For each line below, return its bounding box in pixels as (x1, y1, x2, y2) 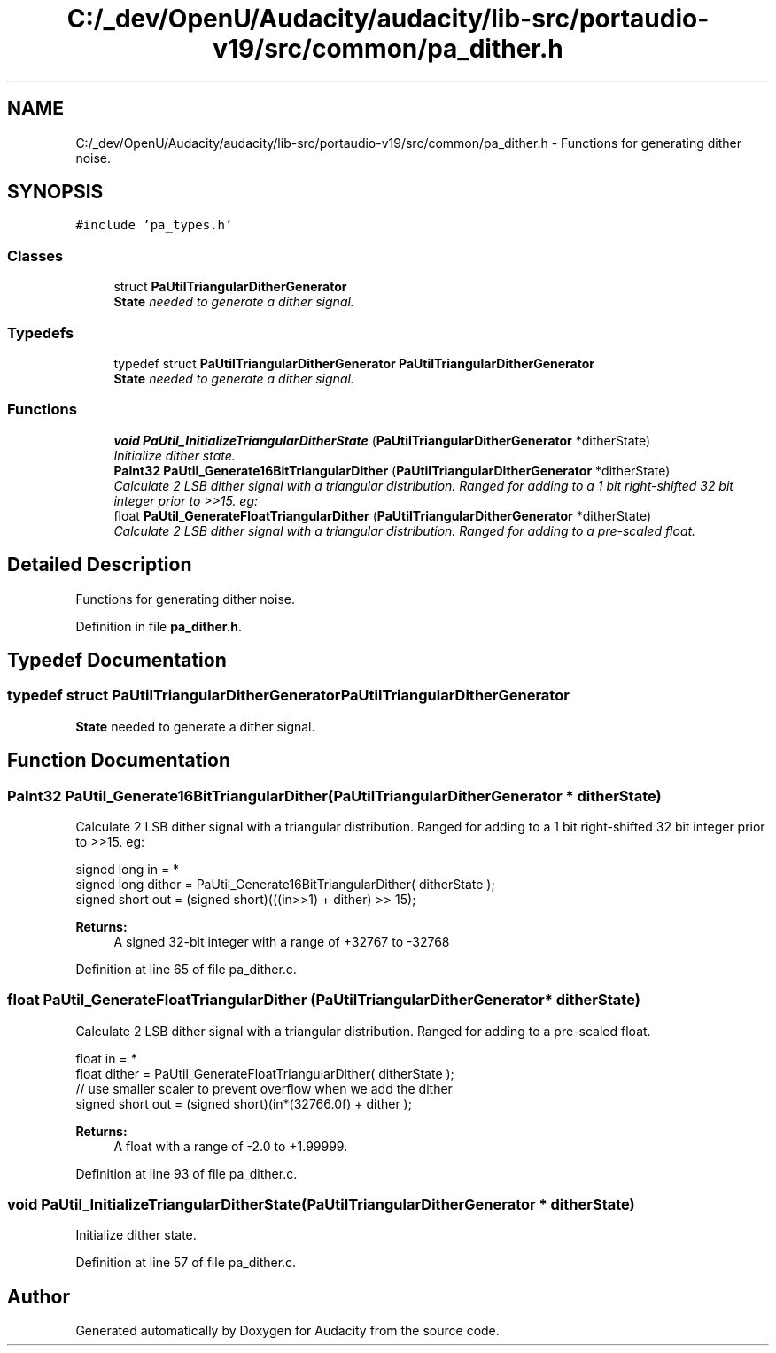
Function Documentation (7, 749, 230, 772)
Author (7, 1285, 70, 1308)
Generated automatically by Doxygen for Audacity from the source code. (75, 1323, 500, 1339)
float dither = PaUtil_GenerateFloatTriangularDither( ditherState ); (75, 1065, 454, 1081)
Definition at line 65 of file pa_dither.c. (75, 961, 297, 977)
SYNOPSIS (7, 181, 104, 204)
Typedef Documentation (7, 648, 227, 671)
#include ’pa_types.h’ (75, 218, 233, 233)
